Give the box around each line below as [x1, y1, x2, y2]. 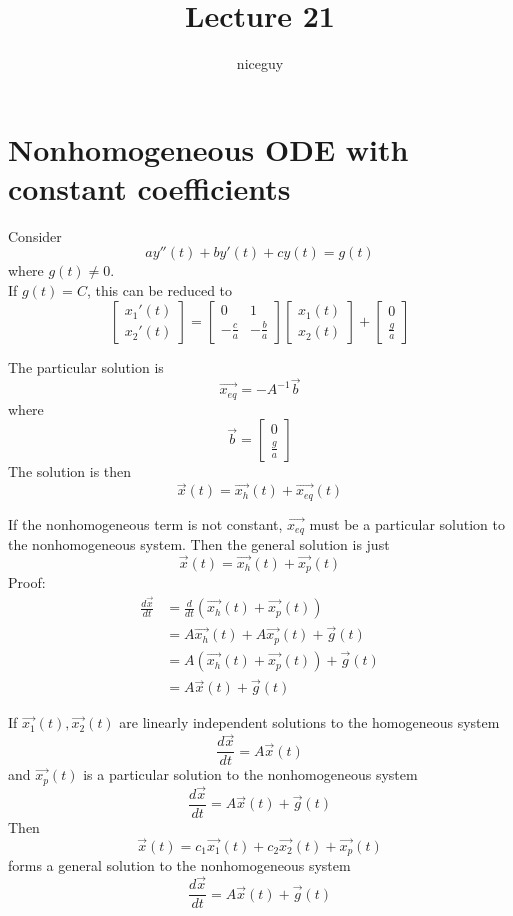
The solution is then [8, 461, 132, 482]
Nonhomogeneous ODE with [8, 128, 409, 169]
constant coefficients [8, 167, 291, 208]
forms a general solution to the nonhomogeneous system [8, 855, 351, 876]
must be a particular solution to [309, 513, 505, 534]
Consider [8, 225, 62, 246]
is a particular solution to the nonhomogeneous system [83, 764, 418, 785]
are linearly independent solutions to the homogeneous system [119, 712, 500, 733]
